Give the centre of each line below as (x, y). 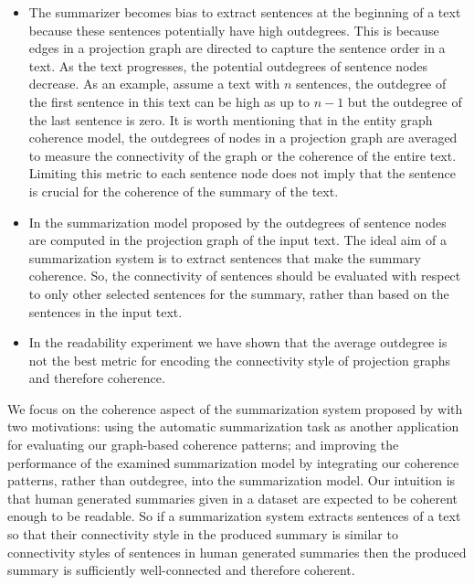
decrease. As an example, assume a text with (154, 84)
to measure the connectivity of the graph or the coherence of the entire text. (242, 155)
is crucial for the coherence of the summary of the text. (184, 191)
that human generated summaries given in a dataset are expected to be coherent (233, 498)
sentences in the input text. (105, 311)
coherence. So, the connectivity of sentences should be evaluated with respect (245, 276)
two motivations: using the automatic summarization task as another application (233, 426)
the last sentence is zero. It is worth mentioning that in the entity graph (231, 119)
